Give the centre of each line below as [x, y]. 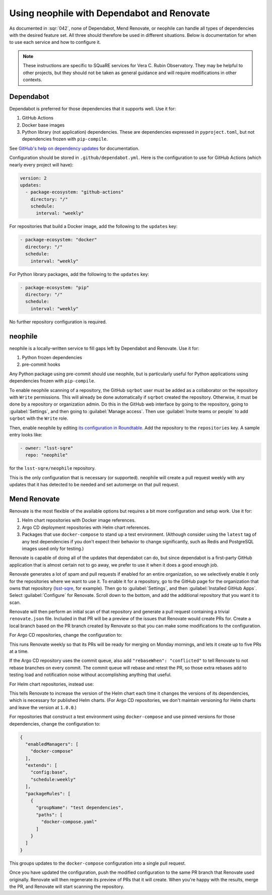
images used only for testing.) [53, 548]
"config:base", [49, 772]
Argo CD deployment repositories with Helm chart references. [86, 527]
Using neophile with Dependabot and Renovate [110, 13]
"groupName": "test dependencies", [80, 808]
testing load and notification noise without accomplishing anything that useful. [90, 675]
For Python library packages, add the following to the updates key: [79, 274]
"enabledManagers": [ [52, 744]
